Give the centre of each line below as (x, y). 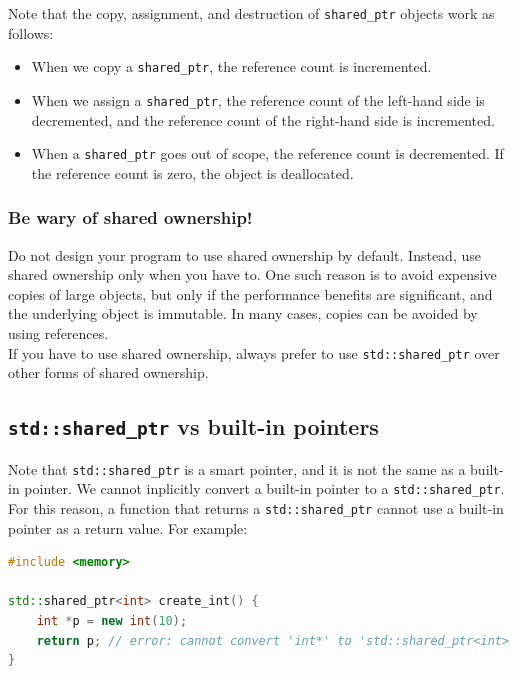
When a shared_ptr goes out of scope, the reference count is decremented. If (267, 153)
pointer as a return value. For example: (128, 527)
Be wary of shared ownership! (130, 217)
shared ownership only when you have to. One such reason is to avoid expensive (252, 274)
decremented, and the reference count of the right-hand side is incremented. (263, 119)
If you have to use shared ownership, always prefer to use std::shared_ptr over (254, 352)
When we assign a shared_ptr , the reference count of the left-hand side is (258, 99)
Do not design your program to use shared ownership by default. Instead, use (244, 254)
